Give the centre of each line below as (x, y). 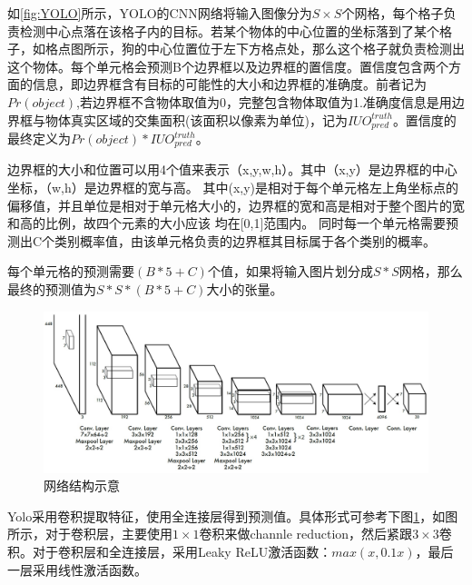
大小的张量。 (245, 289)
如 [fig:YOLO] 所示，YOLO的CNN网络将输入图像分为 (160, 13)
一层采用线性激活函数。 (77, 569)
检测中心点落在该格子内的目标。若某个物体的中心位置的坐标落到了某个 (229, 30)
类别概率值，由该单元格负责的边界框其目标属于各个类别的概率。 (246, 240)
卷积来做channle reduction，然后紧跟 (306, 534)
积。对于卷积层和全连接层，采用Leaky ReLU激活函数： (170, 552)
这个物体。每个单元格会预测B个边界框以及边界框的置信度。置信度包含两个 (228, 66)
